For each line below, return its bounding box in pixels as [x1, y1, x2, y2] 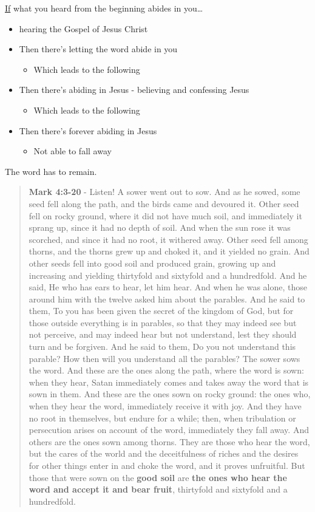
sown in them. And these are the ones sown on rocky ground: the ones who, [29, 387, 311, 400]
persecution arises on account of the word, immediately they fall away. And [29, 423, 309, 436]
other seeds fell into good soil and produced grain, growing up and [29, 256, 276, 269]
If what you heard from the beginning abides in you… [5, 2, 203, 14]
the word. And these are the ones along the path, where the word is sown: [29, 364, 304, 377]
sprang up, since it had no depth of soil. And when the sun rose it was [29, 221, 291, 234]
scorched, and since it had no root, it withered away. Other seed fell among [29, 233, 308, 245]
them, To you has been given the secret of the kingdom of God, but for [29, 304, 294, 317]
